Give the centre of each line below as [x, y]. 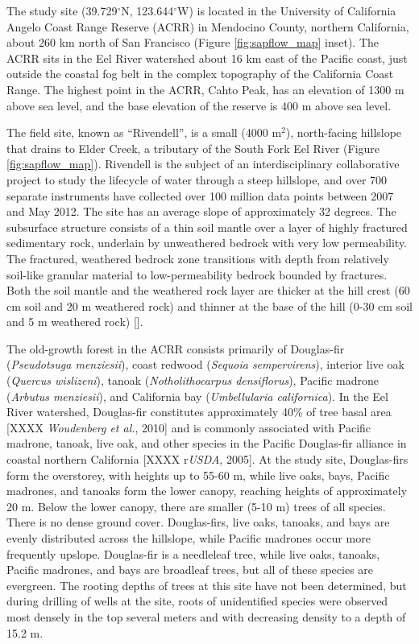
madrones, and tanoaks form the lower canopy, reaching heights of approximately [207, 491]
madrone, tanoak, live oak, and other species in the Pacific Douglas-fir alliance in [207, 443]
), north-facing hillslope [344, 132]
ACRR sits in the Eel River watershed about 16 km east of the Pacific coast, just [207, 58]
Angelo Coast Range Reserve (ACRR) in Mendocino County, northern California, [208, 26]
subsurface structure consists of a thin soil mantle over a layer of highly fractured [207, 227]
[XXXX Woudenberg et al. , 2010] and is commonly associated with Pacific [189, 427]
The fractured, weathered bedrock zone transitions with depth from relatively [198, 258]
